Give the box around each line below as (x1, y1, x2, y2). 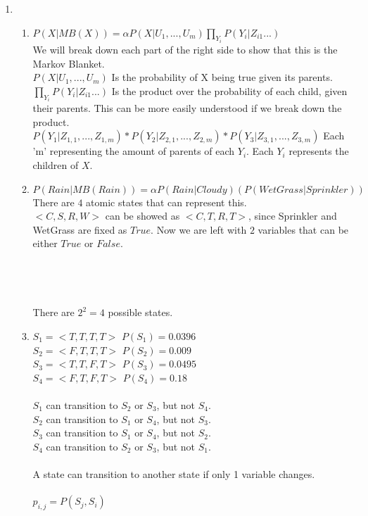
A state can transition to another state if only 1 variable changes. (32, 466, 315, 481)
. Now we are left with (151, 222, 247, 237)
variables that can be (258, 222, 349, 237)
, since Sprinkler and (248, 208, 337, 223)
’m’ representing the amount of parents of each (32, 144, 235, 158)
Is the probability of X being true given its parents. (111, 70, 333, 84)
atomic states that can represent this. (86, 194, 247, 209)
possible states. (108, 305, 173, 320)
